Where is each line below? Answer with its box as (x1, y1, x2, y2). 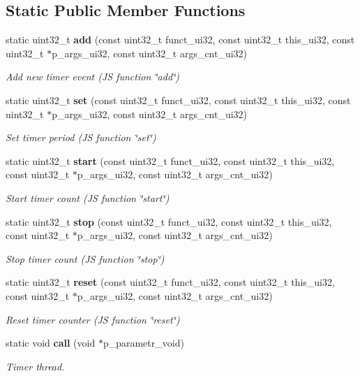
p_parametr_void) (103, 335, 184, 350)
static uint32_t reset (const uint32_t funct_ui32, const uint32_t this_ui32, (6, 275, 335, 289)
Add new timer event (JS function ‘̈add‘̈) (6, 69, 180, 84)
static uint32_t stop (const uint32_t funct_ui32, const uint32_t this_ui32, (6, 214, 332, 229)
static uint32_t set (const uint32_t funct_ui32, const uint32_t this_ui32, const (6, 92, 351, 107)
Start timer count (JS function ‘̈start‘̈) (6, 190, 170, 205)
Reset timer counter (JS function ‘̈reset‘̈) (6, 312, 180, 326)
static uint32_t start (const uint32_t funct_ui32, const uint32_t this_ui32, (6, 153, 335, 168)
